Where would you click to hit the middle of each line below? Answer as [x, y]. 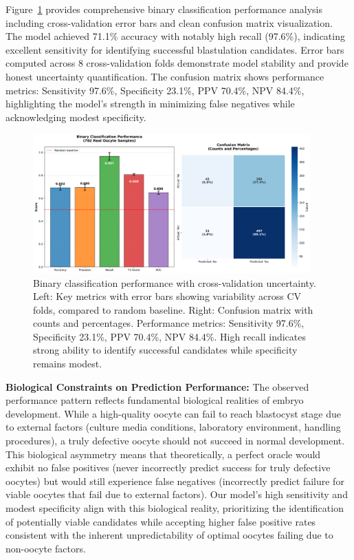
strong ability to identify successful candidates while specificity [165, 350]
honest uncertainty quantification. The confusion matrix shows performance [165, 76]
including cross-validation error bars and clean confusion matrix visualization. [169, 22]
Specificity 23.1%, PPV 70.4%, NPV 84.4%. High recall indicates [169, 336]
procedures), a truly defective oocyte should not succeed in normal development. [175, 441]
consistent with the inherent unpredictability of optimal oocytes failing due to [169, 535]
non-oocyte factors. [46, 548]
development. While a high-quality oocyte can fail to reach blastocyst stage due [173, 413]
